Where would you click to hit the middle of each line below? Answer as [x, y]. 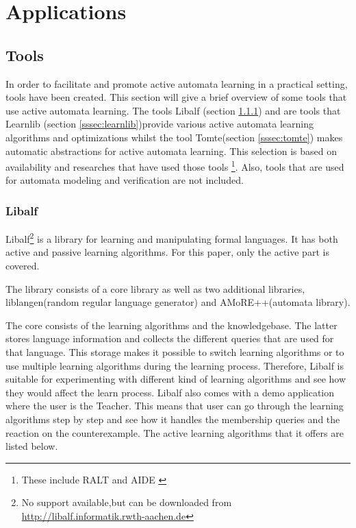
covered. [23, 266]
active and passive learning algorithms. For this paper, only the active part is [167, 252]
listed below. [32, 446]
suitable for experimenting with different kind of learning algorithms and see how [176, 379]
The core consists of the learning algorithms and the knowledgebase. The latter [171, 325]
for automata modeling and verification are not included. [125, 180]
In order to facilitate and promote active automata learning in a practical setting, [177, 83]
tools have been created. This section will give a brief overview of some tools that [176, 97]
